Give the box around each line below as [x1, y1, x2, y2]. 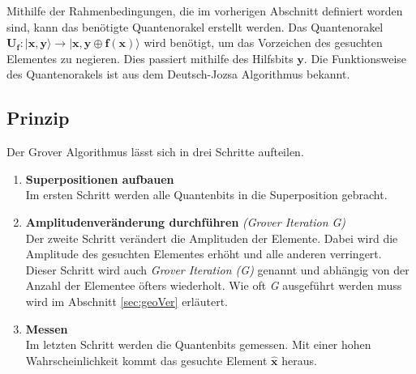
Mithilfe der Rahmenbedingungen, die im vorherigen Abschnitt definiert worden [6, 2, 403, 19]
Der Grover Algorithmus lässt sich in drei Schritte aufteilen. [6, 143, 304, 160]
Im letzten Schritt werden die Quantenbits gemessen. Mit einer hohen [25, 336, 371, 353]
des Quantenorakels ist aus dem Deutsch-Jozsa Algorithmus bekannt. [6, 66, 350, 83]
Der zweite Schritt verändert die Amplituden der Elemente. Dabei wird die [25, 229, 398, 246]
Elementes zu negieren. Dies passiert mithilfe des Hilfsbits [6, 49, 294, 66]
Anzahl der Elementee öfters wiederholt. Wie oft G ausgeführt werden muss [25, 277, 402, 294]
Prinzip [6, 105, 70, 130]
